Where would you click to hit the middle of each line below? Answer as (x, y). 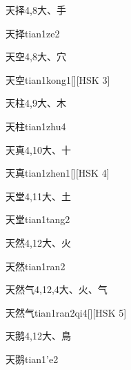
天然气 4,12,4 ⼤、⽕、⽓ (57, 289)
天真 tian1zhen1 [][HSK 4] (58, 173)
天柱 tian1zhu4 (36, 126)
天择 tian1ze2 (33, 33)
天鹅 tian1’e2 (32, 359)
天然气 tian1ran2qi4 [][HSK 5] (66, 312)
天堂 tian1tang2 (38, 219)
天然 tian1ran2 (36, 266)
